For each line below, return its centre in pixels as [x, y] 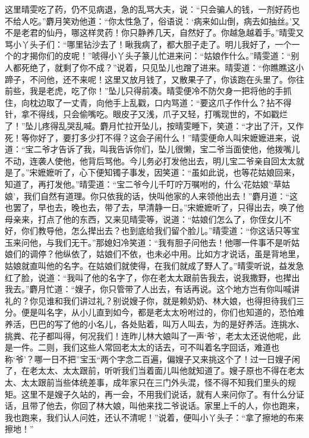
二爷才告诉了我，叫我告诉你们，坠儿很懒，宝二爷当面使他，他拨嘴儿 [167, 149]
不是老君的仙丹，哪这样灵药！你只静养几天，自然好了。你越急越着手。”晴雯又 [154, 32]
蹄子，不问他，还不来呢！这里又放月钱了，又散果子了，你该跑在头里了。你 [150, 79]
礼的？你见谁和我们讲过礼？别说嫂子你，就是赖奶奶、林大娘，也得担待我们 [150, 300]
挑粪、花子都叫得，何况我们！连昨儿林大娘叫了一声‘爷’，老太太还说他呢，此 [153, 335]
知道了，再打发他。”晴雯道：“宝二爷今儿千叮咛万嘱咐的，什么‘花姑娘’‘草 [143, 184]
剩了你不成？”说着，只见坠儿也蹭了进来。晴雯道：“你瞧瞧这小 [183, 67]
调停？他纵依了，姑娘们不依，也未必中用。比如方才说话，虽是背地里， [167, 254]
